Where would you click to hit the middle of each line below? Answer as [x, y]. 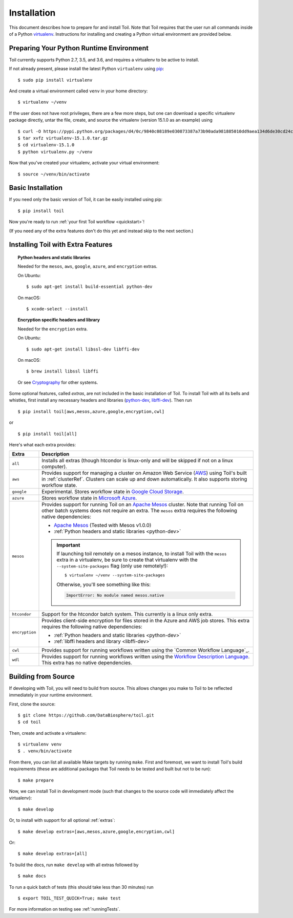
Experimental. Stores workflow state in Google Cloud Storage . [113, 492]
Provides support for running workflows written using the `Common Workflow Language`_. [146, 650]
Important [68, 545]
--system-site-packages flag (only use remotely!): [112, 566]
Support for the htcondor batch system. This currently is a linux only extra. [127, 614]
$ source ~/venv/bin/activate [54, 174]
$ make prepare [36, 780]
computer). [54, 467]
